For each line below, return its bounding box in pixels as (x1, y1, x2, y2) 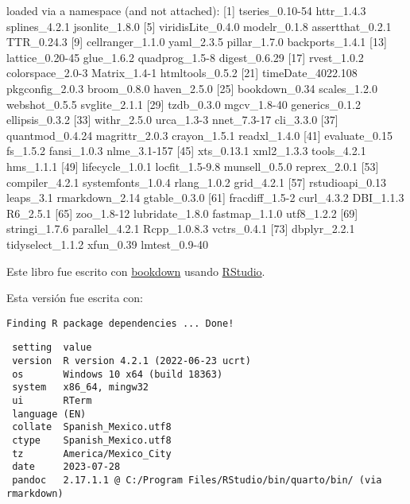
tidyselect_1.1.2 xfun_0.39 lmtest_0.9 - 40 (6, 235, 209, 252)
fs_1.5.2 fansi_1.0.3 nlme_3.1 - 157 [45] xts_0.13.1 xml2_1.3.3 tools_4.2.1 (6, 142, 366, 159)
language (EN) (12, 408, 87, 420)
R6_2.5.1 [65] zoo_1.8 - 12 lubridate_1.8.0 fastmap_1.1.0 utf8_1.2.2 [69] (6, 204, 358, 221)
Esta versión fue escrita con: (6, 289, 143, 306)
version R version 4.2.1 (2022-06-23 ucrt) (12, 355, 251, 366)
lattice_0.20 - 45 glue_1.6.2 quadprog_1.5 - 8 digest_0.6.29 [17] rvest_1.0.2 (6, 48, 364, 65)
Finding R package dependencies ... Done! (6, 317, 234, 329)
